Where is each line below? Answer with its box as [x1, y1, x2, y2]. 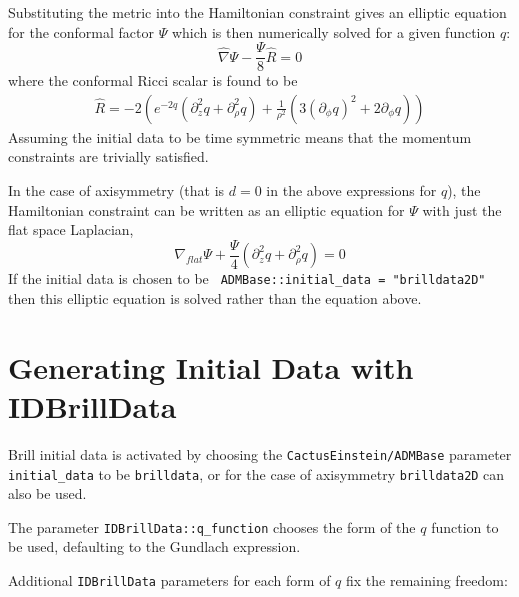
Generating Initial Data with [8, 346, 414, 387]
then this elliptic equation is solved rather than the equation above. [8, 287, 422, 308]
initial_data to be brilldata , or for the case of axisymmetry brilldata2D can [8, 463, 505, 484]
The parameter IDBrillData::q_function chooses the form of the [8, 516, 416, 537]
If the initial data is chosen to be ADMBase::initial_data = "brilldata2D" [8, 268, 486, 289]
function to [431, 516, 499, 537]
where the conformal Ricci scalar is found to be [8, 70, 298, 91]
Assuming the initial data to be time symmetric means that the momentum [8, 126, 472, 147]
